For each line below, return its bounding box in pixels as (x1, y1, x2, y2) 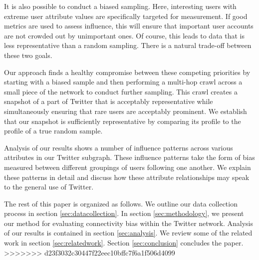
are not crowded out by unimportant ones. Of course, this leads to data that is (4, 30, 245, 40)
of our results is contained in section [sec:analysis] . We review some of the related (4, 227, 253, 238)
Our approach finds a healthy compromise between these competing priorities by (4, 66, 251, 77)
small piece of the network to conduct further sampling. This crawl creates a (4, 86, 238, 96)
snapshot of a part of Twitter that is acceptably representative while (4, 96, 213, 106)
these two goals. (4, 49, 52, 60)
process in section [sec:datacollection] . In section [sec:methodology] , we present (4, 208, 244, 218)
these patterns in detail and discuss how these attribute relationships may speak (4, 171, 250, 182)
